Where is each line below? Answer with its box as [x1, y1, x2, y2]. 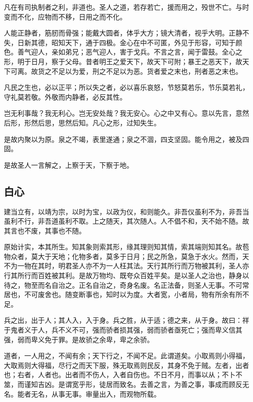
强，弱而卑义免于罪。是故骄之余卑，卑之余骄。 [4, 334, 154, 344]
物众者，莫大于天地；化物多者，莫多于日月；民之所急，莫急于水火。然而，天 [4, 251, 249, 261]
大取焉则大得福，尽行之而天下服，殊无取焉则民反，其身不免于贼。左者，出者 [4, 360, 249, 370]
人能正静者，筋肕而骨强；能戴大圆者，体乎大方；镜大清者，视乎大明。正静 [4, 28, 242, 38]
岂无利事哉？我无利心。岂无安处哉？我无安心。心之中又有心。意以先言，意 [4, 108, 242, 118]
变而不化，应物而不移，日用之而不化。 [4, 11, 126, 21]
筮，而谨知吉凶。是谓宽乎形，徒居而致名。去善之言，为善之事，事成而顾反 [4, 379, 242, 389]
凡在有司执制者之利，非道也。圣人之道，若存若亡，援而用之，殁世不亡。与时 [4, 2, 249, 12]
